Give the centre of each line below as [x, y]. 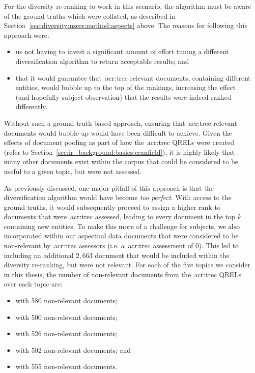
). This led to [219, 245]
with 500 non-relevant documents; [66, 317]
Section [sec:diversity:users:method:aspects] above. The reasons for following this [126, 25]
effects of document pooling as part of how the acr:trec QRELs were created [119, 142]
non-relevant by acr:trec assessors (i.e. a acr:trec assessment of [99, 245]
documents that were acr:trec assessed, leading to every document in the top [120, 216]
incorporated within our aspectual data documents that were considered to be [121, 236]
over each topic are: [33, 284]
